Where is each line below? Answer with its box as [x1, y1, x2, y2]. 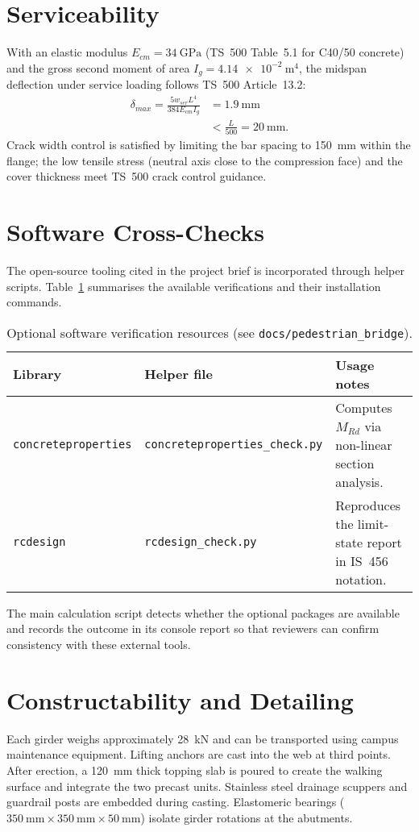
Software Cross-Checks [6, 215, 265, 248]
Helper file [144, 364, 213, 384]
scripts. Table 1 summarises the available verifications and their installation [6, 277, 381, 294]
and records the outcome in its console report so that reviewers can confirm [6, 620, 380, 637]
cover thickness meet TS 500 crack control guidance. [6, 168, 267, 185]
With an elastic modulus [6, 44, 128, 60]
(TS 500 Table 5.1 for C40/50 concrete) [205, 44, 404, 60]
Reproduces [335, 495, 401, 514]
